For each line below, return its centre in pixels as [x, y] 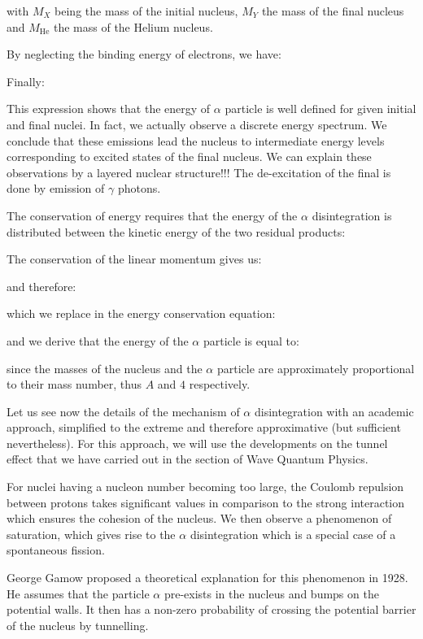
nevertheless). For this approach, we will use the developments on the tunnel [197, 443]
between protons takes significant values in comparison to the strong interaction [206, 502]
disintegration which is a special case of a [293, 534]
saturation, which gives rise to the [91, 534]
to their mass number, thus [74, 384]
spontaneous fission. [56, 550]
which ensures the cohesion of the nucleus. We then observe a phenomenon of [199, 518]
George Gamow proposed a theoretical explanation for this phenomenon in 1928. [207, 578]
